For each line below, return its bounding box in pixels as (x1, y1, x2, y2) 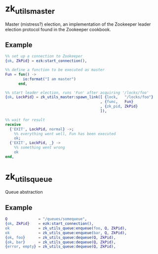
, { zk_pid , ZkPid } (100, 104, 138, 109)
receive (5, 122, 21, 127)
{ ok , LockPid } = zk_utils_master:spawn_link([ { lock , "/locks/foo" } (5, 95, 154, 100)
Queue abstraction (5, 189, 43, 195)
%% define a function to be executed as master (5, 67, 105, 72)
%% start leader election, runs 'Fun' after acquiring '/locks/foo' (5, 90, 149, 95)
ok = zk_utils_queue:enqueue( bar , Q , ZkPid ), (5, 230, 127, 235)
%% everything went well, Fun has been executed (14, 131, 116, 136)
